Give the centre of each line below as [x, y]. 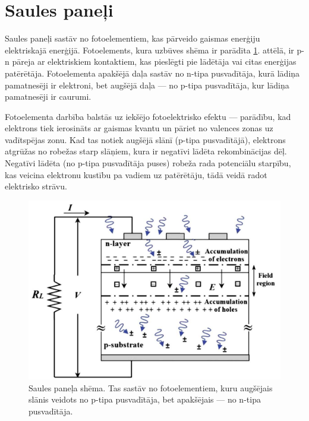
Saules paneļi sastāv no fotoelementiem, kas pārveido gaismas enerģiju [133, 38]
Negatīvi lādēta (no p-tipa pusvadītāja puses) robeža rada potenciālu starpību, [148, 163]
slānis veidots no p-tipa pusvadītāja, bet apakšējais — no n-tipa [145, 399]
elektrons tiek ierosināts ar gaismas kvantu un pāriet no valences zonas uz [139, 128]
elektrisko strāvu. [36, 186]
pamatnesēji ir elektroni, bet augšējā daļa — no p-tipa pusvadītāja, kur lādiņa [147, 85]
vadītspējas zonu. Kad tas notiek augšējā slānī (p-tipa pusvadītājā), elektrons [145, 139]
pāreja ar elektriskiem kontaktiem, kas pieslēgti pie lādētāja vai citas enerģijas [154, 61]
